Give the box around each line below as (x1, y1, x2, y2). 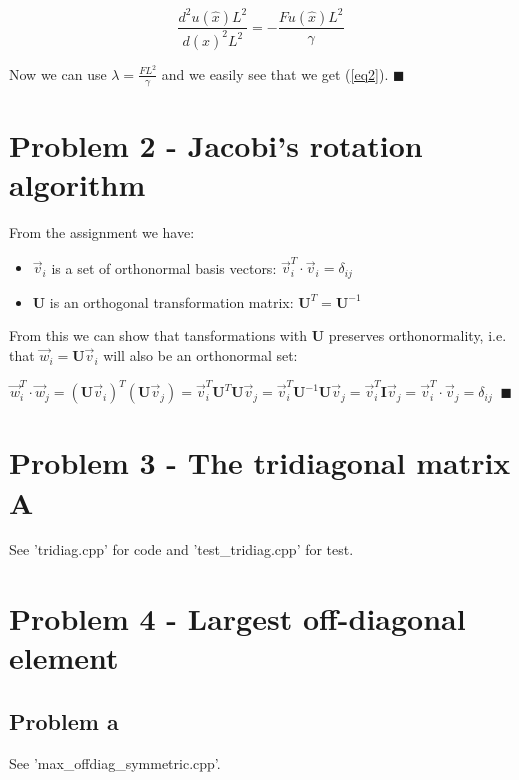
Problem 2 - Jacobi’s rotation (9, 124, 423, 165)
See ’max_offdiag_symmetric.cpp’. (9, 752, 221, 773)
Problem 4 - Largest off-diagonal (9, 598, 466, 639)
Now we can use (9, 63, 107, 84)
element (9, 637, 119, 678)
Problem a (9, 706, 119, 736)
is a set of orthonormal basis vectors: (51, 257, 277, 278)
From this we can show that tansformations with (9, 325, 308, 346)
